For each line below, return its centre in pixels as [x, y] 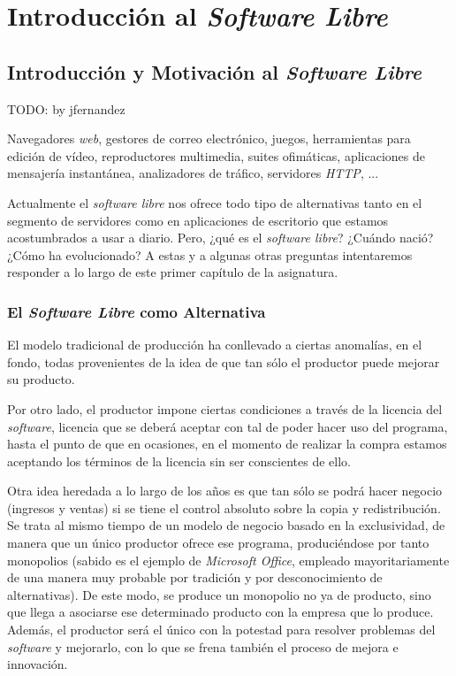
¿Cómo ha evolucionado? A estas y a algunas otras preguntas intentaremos [210, 254]
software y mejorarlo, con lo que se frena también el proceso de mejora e [203, 646]
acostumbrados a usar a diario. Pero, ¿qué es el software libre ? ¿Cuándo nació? [220, 238]
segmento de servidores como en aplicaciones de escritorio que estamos [198, 220]
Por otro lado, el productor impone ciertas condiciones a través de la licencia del [225, 408]
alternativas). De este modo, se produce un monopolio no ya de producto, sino [219, 594]
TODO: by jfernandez [66, 108]
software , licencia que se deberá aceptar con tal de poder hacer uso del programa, [228, 426]
